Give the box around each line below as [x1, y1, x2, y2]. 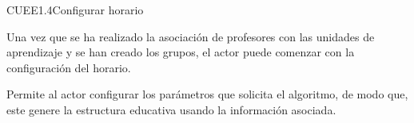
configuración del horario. [6, 59, 131, 75]
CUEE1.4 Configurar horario [6, 2, 144, 17]
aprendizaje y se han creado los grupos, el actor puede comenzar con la [6, 44, 355, 60]
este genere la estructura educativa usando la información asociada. [6, 101, 336, 117]
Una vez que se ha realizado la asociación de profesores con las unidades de [6, 28, 375, 44]
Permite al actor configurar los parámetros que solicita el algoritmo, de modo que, [6, 86, 408, 102]
